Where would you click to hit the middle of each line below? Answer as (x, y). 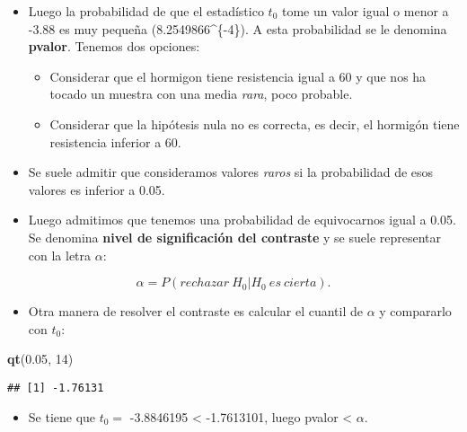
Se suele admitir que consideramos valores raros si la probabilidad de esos (231, 172)
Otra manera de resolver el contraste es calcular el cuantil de (195, 311)
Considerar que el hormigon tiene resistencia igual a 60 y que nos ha (238, 76)
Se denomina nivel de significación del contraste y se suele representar (235, 237)
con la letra (60, 255)
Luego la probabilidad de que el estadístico (146, 11)
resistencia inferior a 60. (115, 141)
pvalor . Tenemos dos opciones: (114, 46)
